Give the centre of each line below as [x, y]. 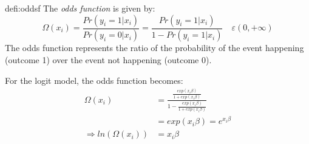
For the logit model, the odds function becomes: [94, 80]
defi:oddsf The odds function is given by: [80, 8]
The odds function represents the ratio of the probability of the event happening [154, 48]
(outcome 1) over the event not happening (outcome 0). [108, 60]
